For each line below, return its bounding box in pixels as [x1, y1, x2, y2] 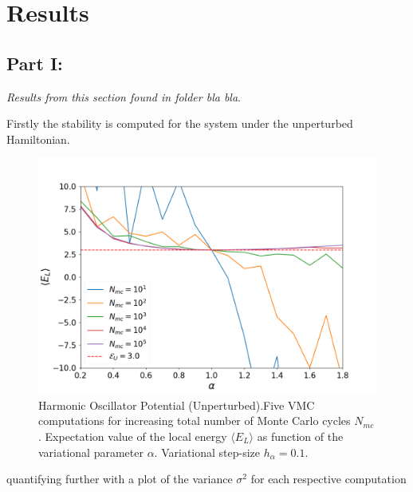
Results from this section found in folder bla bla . [6, 88, 241, 105]
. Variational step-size [154, 443, 261, 460]
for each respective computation [250, 470, 407, 487]
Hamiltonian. [6, 130, 70, 147]
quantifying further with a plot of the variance [6, 470, 233, 487]
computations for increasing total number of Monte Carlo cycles [38, 412, 351, 429]
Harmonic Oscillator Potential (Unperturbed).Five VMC [38, 396, 315, 413]
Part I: [6, 50, 63, 75]
